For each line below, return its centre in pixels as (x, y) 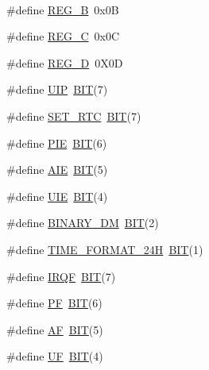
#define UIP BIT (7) (57, 89)
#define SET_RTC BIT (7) (74, 116)
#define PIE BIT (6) (57, 143)
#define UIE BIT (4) (57, 196)
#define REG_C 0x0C (63, 36)
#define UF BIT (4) (55, 356)
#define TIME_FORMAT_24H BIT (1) (105, 249)
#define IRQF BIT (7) (61, 276)
